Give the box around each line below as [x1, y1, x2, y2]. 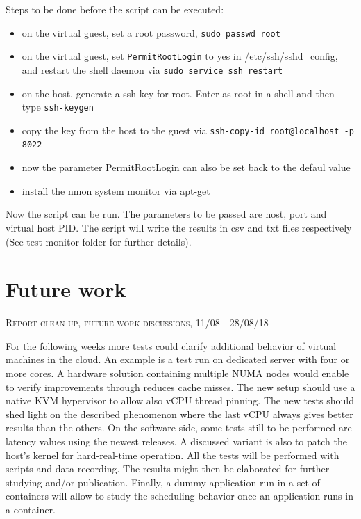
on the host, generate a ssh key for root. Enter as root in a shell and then [22, 86, 335, 100]
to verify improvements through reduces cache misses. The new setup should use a [6, 379, 355, 394]
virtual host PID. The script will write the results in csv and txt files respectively [6, 220, 352, 234]
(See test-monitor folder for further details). [6, 234, 192, 248]
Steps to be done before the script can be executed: [6, 2, 224, 16]
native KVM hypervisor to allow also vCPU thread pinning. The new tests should [6, 393, 354, 408]
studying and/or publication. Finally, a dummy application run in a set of [6, 474, 320, 489]
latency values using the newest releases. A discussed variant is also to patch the [6, 433, 347, 448]
